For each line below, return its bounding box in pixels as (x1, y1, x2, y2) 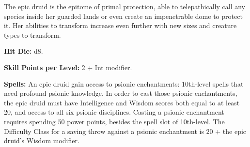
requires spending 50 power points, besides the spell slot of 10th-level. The (4, 116, 225, 126)
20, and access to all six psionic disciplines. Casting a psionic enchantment (4, 107, 224, 117)
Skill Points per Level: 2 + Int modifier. (4, 62, 132, 72)
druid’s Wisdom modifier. (4, 135, 79, 146)
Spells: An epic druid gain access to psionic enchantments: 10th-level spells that (4, 78, 244, 88)
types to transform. (4, 29, 61, 40)
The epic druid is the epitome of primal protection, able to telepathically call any (4, 1, 245, 11)
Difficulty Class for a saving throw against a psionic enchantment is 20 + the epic (4, 126, 247, 136)
